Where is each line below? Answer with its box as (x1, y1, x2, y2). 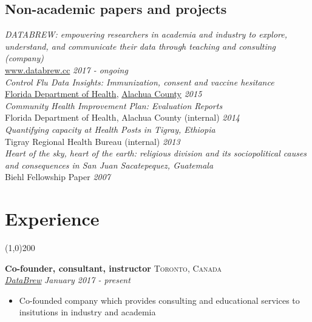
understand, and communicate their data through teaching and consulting (5, 39, 276, 52)
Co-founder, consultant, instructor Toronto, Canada (5, 261, 222, 274)
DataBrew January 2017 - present (5, 273, 131, 286)
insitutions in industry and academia (19, 306, 156, 318)
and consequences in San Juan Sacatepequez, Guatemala (5, 158, 214, 171)
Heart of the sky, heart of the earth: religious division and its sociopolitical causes (5, 147, 307, 159)
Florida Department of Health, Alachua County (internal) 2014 (5, 111, 240, 124)
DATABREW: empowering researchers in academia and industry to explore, (5, 28, 288, 41)
